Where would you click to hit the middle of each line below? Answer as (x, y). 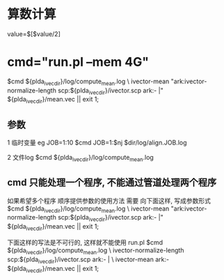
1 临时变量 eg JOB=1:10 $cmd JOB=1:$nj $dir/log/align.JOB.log (97, 142)
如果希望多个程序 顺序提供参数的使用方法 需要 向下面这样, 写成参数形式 (109, 200)
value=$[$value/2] (34, 34)
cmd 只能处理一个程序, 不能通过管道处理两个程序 (112, 182)
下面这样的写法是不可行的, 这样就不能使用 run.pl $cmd (85, 242)
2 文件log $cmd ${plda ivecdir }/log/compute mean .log (81, 158)
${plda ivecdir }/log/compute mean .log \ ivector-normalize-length (96, 251)
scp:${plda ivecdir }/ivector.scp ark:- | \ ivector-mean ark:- (88, 260)
